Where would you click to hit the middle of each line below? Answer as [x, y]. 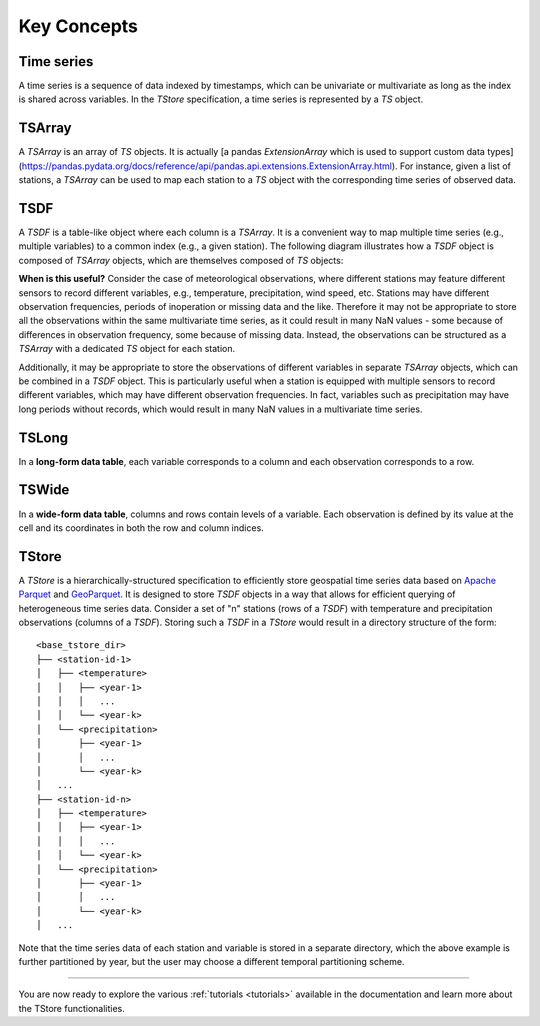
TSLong [43, 437]
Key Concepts [78, 26]
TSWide [44, 490]
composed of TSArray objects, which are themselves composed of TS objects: [181, 260]
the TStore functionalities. [71, 1008]
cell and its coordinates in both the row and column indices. [141, 527]
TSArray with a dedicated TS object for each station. [127, 349]
